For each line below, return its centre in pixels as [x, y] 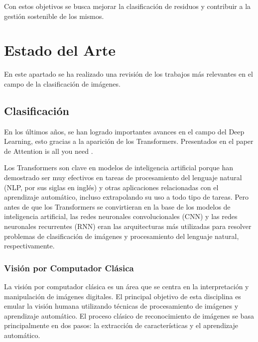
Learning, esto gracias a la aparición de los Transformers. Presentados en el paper [129, 141]
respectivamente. [29, 246]
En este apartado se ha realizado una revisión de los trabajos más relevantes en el [129, 74]
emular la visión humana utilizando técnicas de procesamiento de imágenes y [121, 306]
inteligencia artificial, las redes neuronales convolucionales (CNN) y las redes [121, 216]
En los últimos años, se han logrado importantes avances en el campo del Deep [124, 131]
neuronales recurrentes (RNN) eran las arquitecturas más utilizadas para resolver [128, 226]
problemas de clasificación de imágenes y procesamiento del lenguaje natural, [122, 236]
